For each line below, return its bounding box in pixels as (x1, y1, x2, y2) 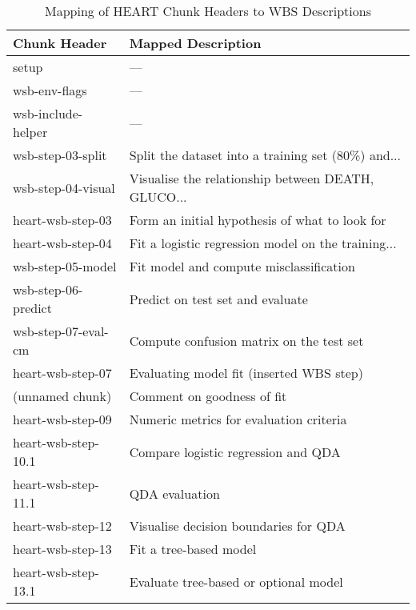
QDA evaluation (129, 484, 220, 503)
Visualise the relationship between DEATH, (129, 169, 374, 187)
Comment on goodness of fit (129, 387, 287, 405)
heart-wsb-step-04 (13, 234, 112, 252)
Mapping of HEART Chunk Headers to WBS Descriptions (45, 2, 371, 20)
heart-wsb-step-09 (13, 410, 112, 428)
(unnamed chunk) (13, 387, 112, 405)
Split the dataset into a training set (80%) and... (129, 146, 402, 164)
